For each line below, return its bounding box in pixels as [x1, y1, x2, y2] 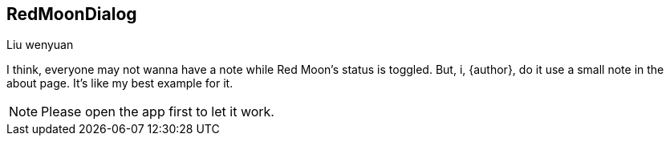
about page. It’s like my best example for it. [6, 76, 233, 91]
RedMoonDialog [6, 4, 137, 24]
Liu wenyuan [6, 38, 74, 52]
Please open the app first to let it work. [41, 103, 274, 120]
